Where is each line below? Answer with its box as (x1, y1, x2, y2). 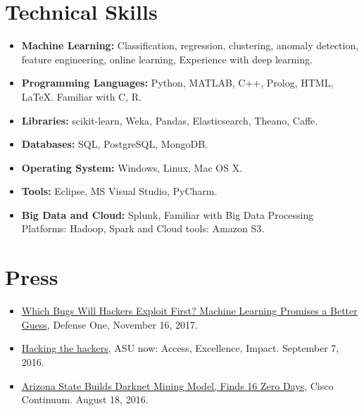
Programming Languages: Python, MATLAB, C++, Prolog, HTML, (21, 75, 334, 90)
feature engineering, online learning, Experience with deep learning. (21, 51, 313, 66)
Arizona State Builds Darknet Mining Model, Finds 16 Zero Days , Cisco (21, 378, 334, 393)
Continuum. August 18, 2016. (21, 392, 149, 407)
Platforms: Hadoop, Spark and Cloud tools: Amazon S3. (21, 221, 265, 236)
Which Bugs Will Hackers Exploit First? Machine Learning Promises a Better (21, 303, 358, 318)
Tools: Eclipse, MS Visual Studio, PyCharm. (21, 184, 218, 198)
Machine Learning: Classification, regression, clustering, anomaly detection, (21, 38, 359, 53)
